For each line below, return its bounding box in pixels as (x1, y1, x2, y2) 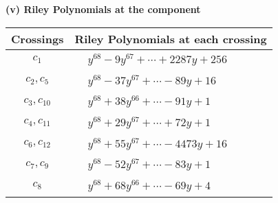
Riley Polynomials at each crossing (74, 30, 267, 47)
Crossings (11, 30, 64, 47)
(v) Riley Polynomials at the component (6, 2, 201, 16)
